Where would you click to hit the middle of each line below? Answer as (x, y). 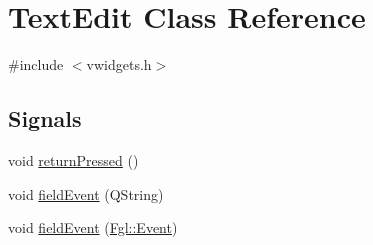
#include (36, 64)
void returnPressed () (73, 159)
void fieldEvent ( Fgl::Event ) (93, 227)
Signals (45, 118)
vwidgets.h (119, 64)
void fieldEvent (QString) (86, 193)
